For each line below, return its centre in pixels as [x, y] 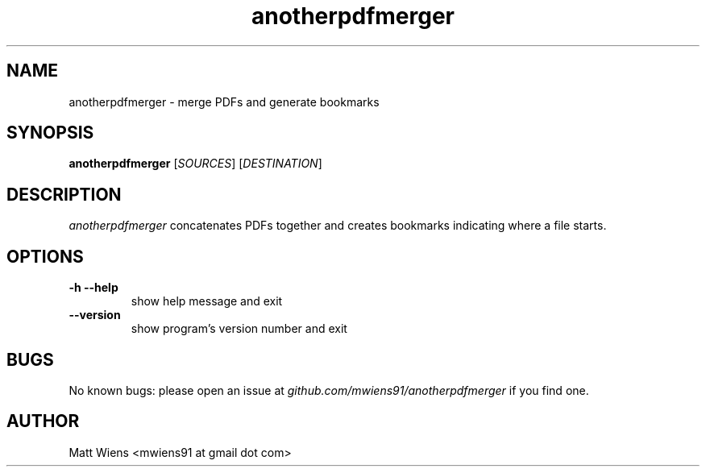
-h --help [93, 288]
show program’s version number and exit [239, 329]
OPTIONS [45, 256]
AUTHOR [43, 421]
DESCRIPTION [64, 194]
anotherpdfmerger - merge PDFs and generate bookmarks [224, 102]
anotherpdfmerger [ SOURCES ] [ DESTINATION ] [195, 164]
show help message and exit [207, 301]
